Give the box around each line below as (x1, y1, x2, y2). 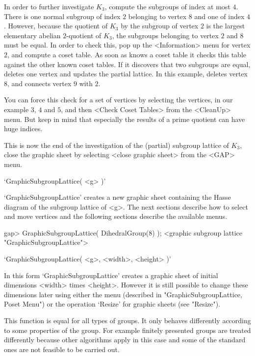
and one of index (194, 11, 245, 21)
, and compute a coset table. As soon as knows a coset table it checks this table (7, 49, 247, 59)
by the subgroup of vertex (121, 21, 199, 31)
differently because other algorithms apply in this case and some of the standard (4, 334, 246, 345)
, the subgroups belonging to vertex (112, 30, 219, 40)
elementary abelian (4, 30, 61, 40)
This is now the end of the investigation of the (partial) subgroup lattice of (4, 140, 229, 150)
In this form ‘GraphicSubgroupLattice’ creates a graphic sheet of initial (4, 270, 218, 280)
